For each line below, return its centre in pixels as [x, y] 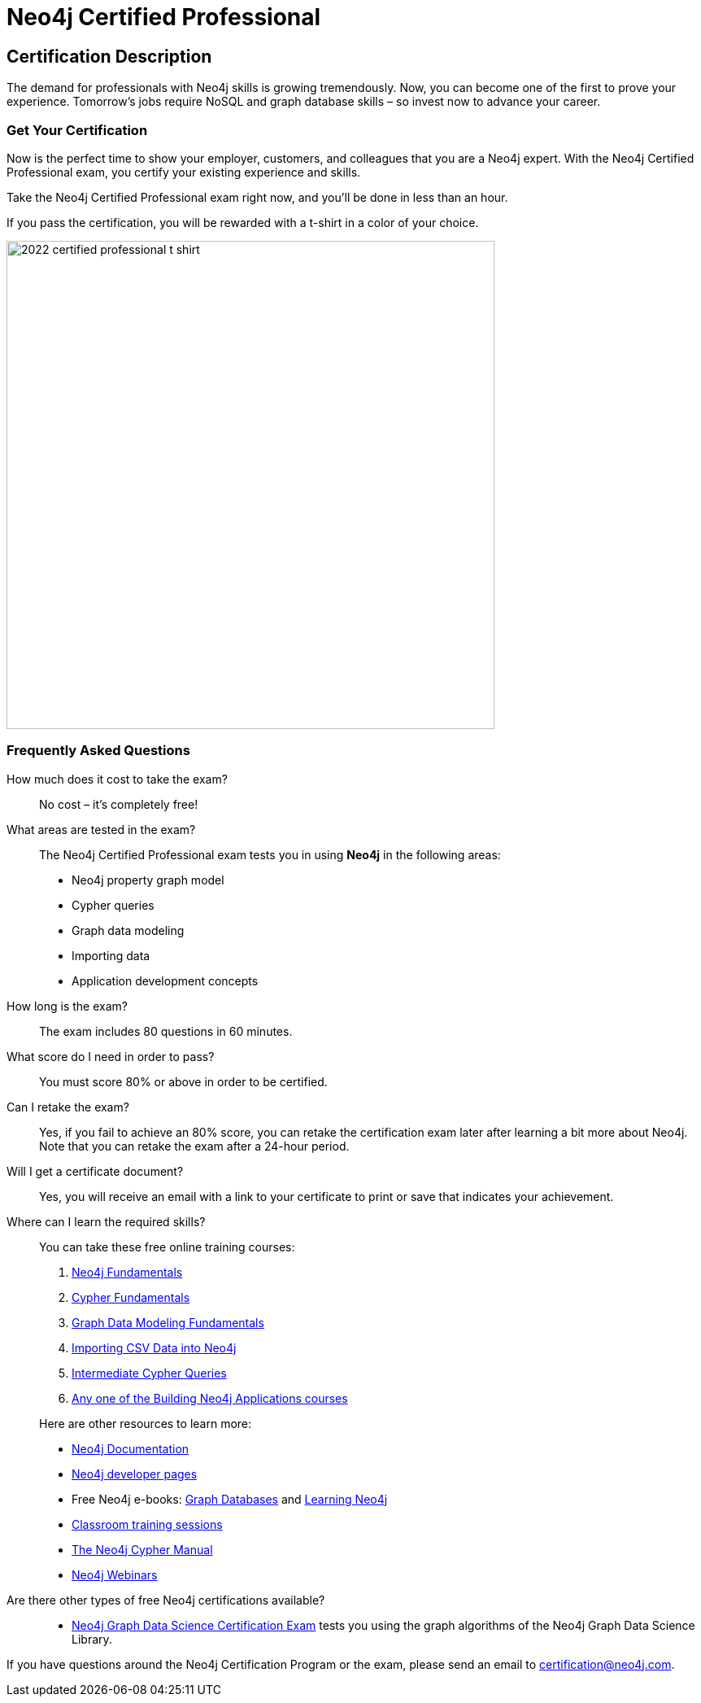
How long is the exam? [67, 1006]
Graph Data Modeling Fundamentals [168, 1322]
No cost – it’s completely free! [119, 804]
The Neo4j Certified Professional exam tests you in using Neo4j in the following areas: [270, 854]
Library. [92, 1639]
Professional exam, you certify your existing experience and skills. [184, 172]
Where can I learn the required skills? [106, 1221]
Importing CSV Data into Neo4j [154, 1347]
